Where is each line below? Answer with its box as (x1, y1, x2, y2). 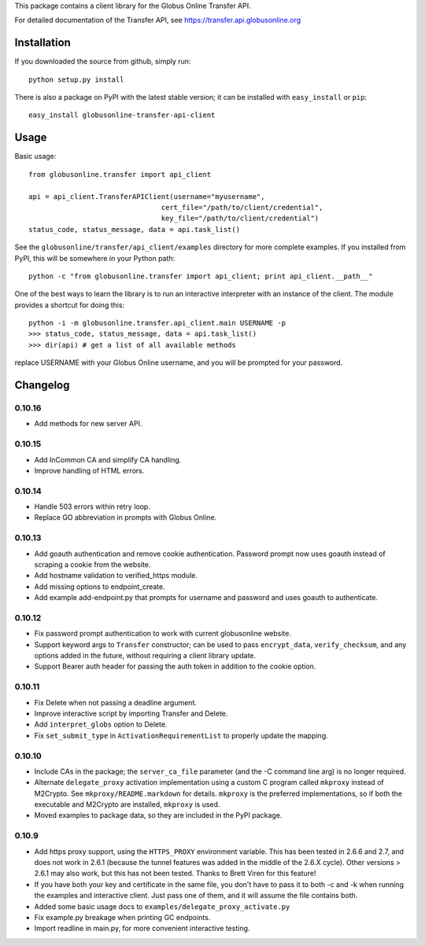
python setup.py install (28, 75, 124, 84)
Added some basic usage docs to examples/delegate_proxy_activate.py (34, 901, 290, 911)
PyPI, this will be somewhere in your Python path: (14, 253, 176, 263)
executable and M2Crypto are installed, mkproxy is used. (34, 800, 220, 809)
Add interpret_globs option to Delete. (34, 720, 168, 729)
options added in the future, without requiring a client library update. (34, 651, 256, 661)
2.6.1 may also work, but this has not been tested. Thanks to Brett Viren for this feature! (34, 869, 316, 878)
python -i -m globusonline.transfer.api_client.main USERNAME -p (28, 318, 286, 328)
